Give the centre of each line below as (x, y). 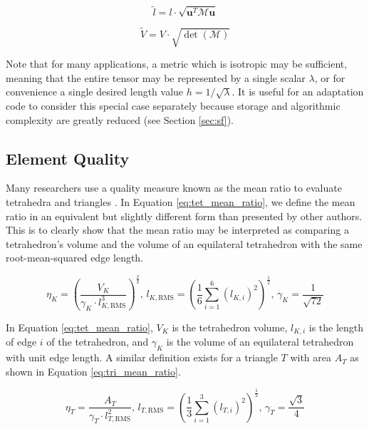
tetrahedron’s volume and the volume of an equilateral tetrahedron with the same (184, 243)
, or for (330, 77)
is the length (336, 327)
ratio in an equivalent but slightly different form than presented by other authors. (184, 216)
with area (311, 357)
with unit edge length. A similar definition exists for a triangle (142, 357)
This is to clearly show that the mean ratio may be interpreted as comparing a (177, 230)
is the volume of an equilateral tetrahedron (260, 342)
